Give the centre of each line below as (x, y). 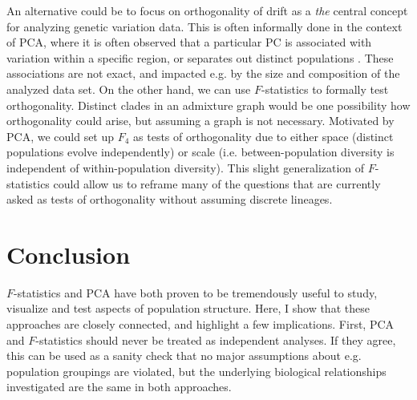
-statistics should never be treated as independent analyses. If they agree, (216, 339)
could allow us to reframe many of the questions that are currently (217, 183)
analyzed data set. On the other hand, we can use (129, 89)
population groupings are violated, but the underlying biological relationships (196, 371)
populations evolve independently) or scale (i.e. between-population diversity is (200, 152)
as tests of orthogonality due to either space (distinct (263, 136)
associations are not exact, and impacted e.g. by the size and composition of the (203, 73)
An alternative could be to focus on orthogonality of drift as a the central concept (207, 10)
